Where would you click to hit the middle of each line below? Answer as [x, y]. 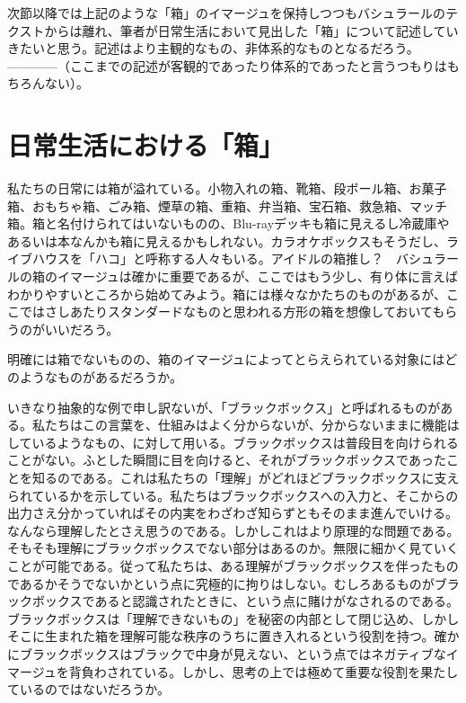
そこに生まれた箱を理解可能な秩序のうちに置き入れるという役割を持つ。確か [233, 636]
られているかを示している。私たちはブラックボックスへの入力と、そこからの [233, 495]
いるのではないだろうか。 [94, 689]
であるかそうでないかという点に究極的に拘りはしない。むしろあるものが [221, 583]
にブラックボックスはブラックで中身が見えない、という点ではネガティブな [227, 653]
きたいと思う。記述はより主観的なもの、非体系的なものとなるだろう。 [213, 48]
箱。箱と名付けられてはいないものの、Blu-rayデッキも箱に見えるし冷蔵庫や [229, 223]
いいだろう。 [82, 329]
